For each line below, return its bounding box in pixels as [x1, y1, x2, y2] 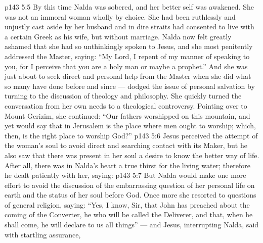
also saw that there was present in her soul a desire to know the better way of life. [5, 150, 259, 160]
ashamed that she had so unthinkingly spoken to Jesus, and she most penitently [5, 41, 253, 52]
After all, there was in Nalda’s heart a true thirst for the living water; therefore [5, 160, 250, 170]
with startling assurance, [5, 229, 81, 239]
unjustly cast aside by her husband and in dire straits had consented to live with [5, 21, 254, 32]
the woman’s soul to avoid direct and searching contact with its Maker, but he [5, 140, 247, 151]
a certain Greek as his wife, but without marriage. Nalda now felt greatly [5, 31, 232, 41]
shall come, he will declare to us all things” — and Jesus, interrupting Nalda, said [5, 219, 259, 230]
